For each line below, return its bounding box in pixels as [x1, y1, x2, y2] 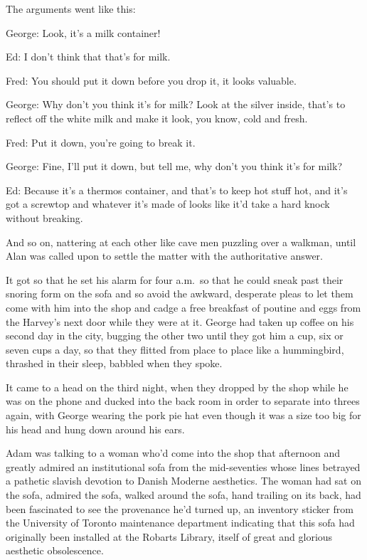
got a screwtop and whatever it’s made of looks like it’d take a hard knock [6, 196, 330, 211]
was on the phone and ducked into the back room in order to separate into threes [6, 393, 360, 408]
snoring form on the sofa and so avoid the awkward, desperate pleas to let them [6, 286, 353, 301]
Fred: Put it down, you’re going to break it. [6, 134, 196, 149]
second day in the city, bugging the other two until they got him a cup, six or [6, 328, 344, 343]
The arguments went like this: [6, 1, 136, 16]
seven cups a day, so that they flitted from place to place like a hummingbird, [6, 342, 344, 356]
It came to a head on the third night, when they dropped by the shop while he [6, 379, 349, 394]
